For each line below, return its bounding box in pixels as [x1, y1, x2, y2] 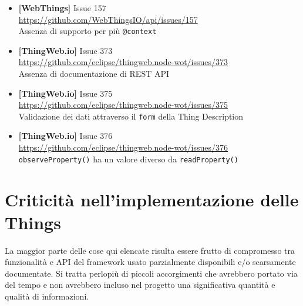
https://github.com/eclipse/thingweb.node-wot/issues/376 [18, 141, 228, 154]
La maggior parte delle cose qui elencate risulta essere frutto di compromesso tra [5, 244, 295, 256]
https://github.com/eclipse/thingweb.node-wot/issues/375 [18, 98, 228, 111]
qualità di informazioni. [5, 290, 89, 302]
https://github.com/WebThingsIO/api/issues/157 [18, 13, 198, 25]
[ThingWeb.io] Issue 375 [18, 87, 113, 99]
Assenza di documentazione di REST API [18, 67, 170, 80]
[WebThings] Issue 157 [18, 2, 106, 13]
